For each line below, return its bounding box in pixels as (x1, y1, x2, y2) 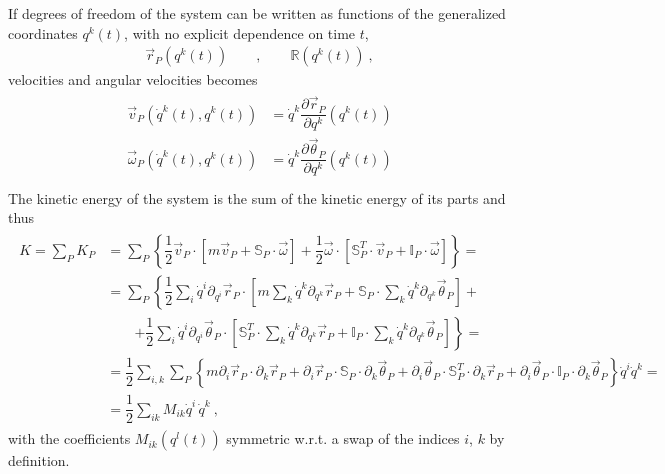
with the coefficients (8, 428, 131, 449)
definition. (8, 450, 70, 471)
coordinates (8, 22, 78, 43)
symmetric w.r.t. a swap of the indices (226, 428, 460, 449)
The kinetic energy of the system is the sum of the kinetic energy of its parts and (8, 187, 506, 208)
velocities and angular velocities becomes (8, 69, 258, 90)
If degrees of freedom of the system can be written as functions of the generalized (8, 3, 506, 23)
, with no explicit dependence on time (124, 22, 356, 43)
